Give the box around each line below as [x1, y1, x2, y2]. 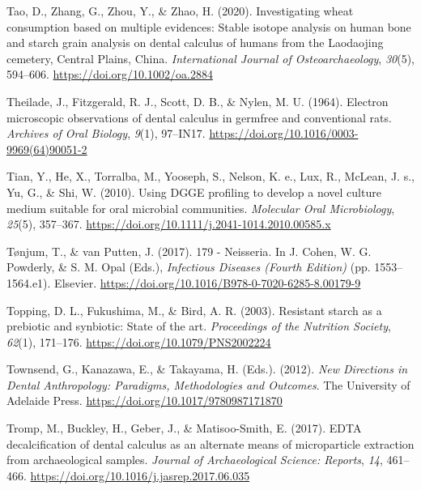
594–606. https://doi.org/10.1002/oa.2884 [6, 66, 213, 83]
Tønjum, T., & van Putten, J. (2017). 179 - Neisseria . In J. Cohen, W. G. [6, 242, 372, 259]
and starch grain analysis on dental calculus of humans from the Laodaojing [6, 34, 384, 51]
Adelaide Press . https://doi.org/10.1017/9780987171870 [6, 392, 283, 409]
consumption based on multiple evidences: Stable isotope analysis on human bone [6, 18, 411, 35]
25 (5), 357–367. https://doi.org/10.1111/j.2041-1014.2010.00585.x [6, 215, 331, 232]
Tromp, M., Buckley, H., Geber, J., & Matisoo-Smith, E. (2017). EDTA [6, 420, 362, 437]
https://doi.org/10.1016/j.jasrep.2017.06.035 [30, 467, 250, 484]
